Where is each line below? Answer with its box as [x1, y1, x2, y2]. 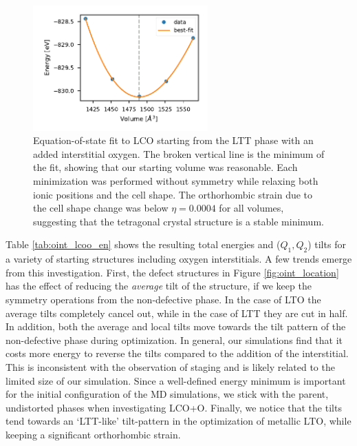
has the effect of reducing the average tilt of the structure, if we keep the [6, 278, 312, 293]
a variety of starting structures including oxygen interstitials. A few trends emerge [6, 252, 352, 266]
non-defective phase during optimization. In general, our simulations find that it [6, 332, 343, 347]
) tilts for [307, 237, 346, 252]
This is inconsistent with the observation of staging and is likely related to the [6, 360, 335, 374]
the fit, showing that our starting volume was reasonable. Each [33, 160, 298, 174]
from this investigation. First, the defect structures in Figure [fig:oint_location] [6, 265, 339, 279]
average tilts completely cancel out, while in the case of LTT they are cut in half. [6, 305, 348, 320]
